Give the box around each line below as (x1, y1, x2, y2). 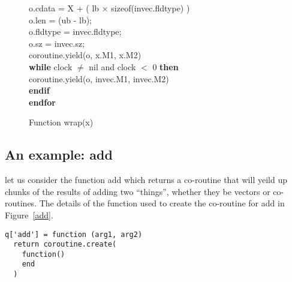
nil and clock (89, 60, 136, 73)
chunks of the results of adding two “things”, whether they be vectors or (5, 185, 270, 197)
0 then (152, 60, 179, 73)
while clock (29, 60, 73, 73)
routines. (5, 197, 37, 209)
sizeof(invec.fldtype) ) (111, 2, 190, 14)
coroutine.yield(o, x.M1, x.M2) (29, 49, 142, 61)
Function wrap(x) (29, 116, 94, 128)
